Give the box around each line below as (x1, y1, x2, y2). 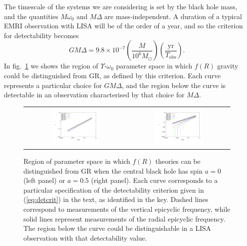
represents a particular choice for (4, 80, 102, 90)
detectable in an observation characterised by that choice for (4, 89, 185, 100)
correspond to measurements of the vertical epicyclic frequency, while (23, 204, 230, 214)
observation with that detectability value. (23, 232, 147, 243)
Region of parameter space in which (23, 156, 130, 166)
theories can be (155, 156, 201, 166)
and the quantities (4, 11, 59, 21)
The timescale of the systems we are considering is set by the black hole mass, (4, 1, 237, 11)
